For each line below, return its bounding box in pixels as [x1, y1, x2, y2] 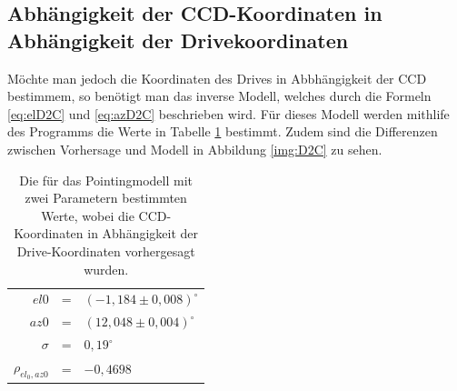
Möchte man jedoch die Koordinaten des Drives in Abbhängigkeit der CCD [7, 68, 427, 87]
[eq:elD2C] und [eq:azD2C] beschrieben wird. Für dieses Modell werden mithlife [7, 104, 450, 123]
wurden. [84, 259, 129, 278]
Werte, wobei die [41, 206, 134, 225]
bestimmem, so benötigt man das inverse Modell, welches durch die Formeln [7, 86, 432, 105]
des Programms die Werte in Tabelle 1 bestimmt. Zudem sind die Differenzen [7, 122, 438, 141]
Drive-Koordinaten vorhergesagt [16, 241, 195, 260]
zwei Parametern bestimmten [25, 188, 187, 207]
